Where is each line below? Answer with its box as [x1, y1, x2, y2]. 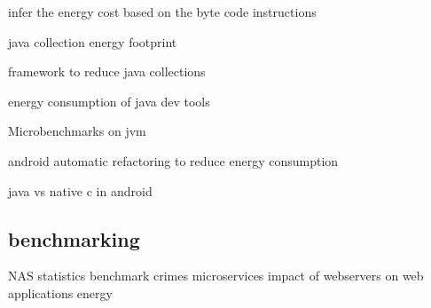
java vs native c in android [8, 181, 153, 200]
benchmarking [8, 225, 140, 252]
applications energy [8, 283, 113, 302]
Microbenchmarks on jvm [8, 122, 146, 140]
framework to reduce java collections [8, 62, 206, 81]
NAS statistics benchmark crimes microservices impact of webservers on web [8, 266, 424, 285]
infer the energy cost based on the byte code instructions [8, 3, 317, 20]
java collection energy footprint [8, 32, 177, 51]
